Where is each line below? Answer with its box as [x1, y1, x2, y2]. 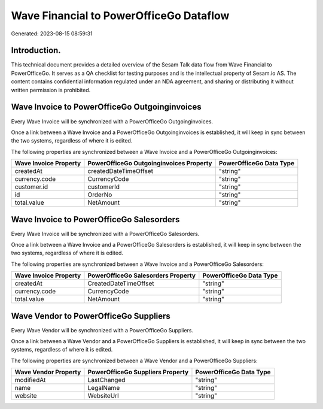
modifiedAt [14, 376, 46, 384]
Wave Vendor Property [14, 368, 81, 377]
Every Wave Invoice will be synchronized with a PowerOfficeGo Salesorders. [11, 230, 200, 237]
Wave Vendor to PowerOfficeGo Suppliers [11, 311, 170, 321]
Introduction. [11, 46, 61, 56]
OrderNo [87, 190, 112, 199]
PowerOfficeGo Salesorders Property [87, 271, 196, 280]
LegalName [87, 384, 120, 392]
